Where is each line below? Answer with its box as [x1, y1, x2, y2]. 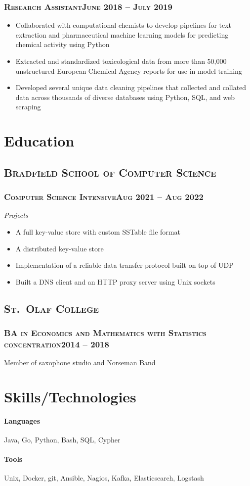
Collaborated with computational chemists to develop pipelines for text [15, 20, 232, 30]
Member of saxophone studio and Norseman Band [4, 357, 156, 368]
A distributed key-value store [15, 243, 104, 253]
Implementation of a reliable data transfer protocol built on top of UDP [15, 260, 234, 270]
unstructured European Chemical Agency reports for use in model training [15, 65, 242, 76]
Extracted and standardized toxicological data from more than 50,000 [15, 56, 227, 66]
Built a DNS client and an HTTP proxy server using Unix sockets [15, 276, 215, 287]
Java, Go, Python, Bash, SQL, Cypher [4, 435, 121, 444]
